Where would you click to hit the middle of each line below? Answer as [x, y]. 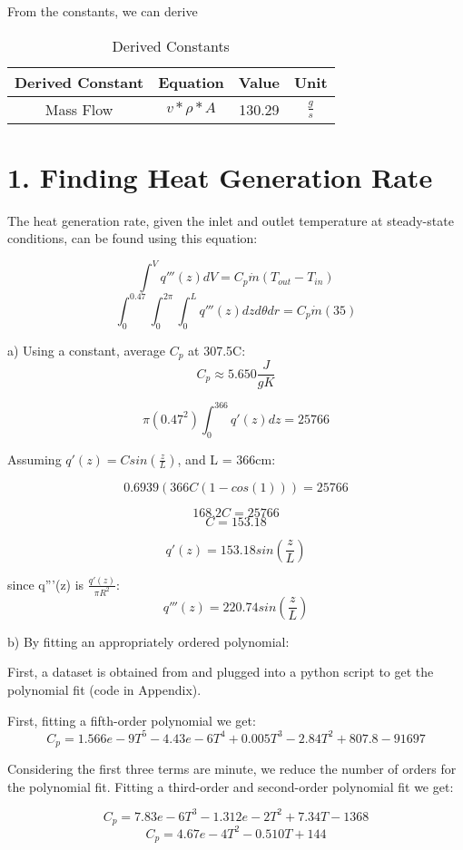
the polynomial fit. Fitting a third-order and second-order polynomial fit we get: [231, 786]
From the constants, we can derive [103, 11]
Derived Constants [171, 45]
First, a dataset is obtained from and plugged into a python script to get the [221, 672]
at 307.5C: [217, 350]
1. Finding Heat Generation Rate [220, 176]
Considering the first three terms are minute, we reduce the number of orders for [232, 769]
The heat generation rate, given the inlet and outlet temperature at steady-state [231, 220]
